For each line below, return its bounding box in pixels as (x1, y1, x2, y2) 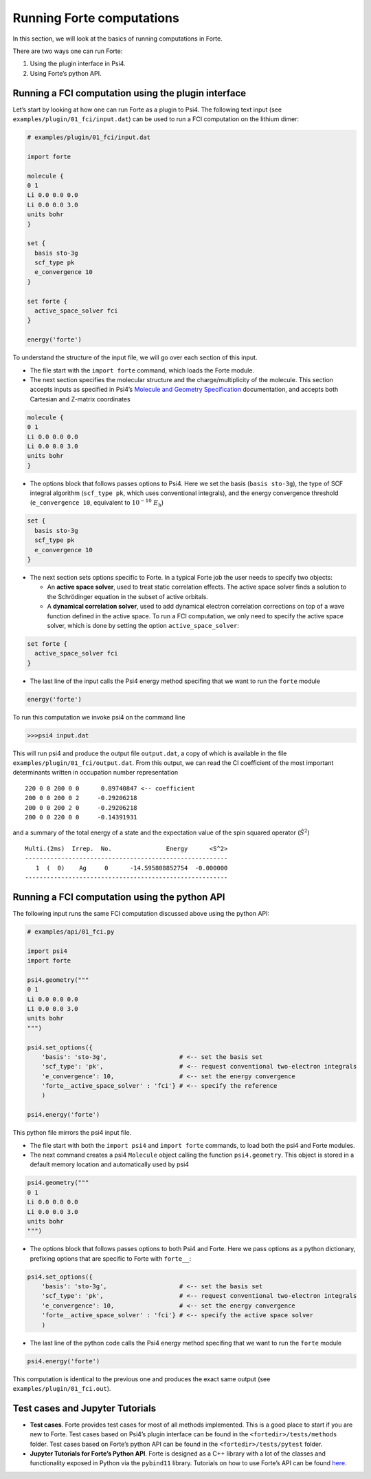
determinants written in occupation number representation (12, 768, 179, 777)
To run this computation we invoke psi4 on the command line (12, 713, 185, 721)
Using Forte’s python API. (30, 69, 102, 77)
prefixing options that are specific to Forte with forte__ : (30, 1254, 192, 1263)
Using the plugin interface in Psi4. (30, 59, 126, 68)
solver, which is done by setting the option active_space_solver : (47, 621, 240, 629)
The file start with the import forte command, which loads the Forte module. (30, 366, 254, 375)
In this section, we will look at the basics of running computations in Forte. (12, 34, 223, 43)
